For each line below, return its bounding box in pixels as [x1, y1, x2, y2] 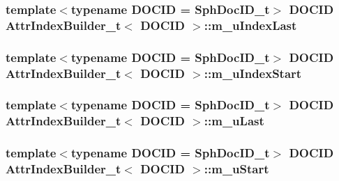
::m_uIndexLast [204, 16, 297, 33]
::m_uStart [204, 160, 269, 178]
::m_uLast [204, 112, 264, 129]
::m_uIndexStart [204, 64, 302, 81]
